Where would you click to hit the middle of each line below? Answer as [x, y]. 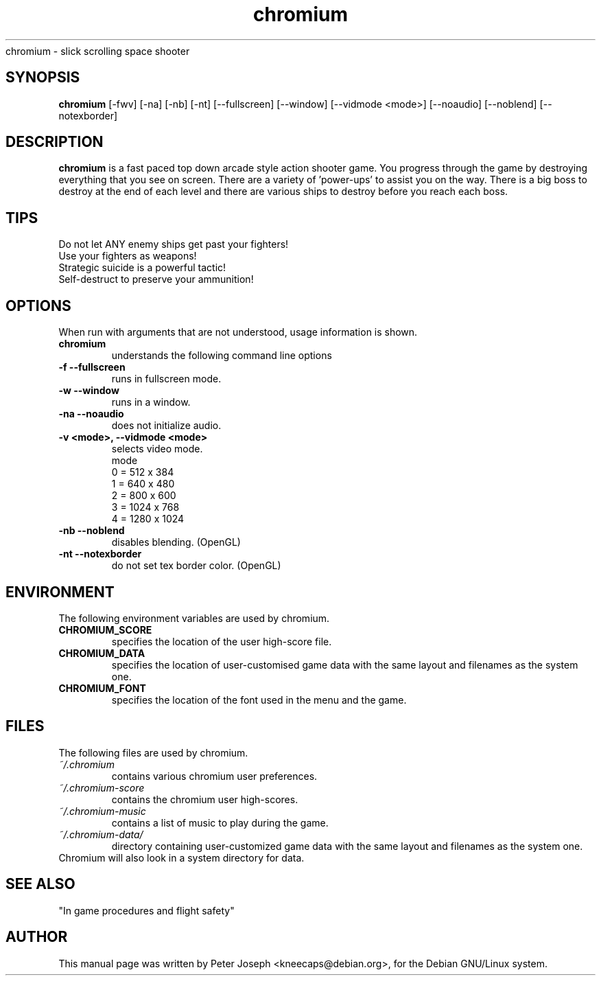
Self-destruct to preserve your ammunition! [156, 279]
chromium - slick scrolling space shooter [98, 51]
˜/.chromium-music [102, 811]
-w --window [89, 391]
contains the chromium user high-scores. [205, 799]
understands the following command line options [222, 356]
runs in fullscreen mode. [166, 379]
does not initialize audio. [166, 426]
